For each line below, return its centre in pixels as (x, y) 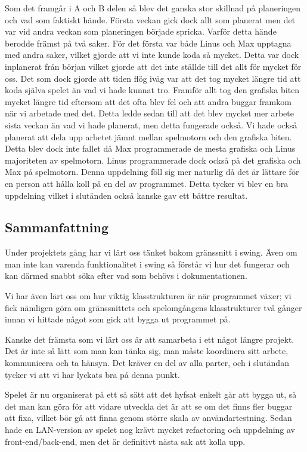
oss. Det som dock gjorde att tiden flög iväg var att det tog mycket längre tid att (153, 78)
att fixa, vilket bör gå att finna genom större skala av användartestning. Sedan (148, 418)
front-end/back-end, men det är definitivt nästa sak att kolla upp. (125, 441)
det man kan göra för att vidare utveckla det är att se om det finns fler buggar (149, 406)
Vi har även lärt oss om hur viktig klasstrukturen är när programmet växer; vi (148, 296)
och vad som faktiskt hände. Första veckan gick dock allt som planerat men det (150, 19)
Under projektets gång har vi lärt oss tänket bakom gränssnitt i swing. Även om (151, 252)
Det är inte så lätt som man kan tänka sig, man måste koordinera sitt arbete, (147, 351)
